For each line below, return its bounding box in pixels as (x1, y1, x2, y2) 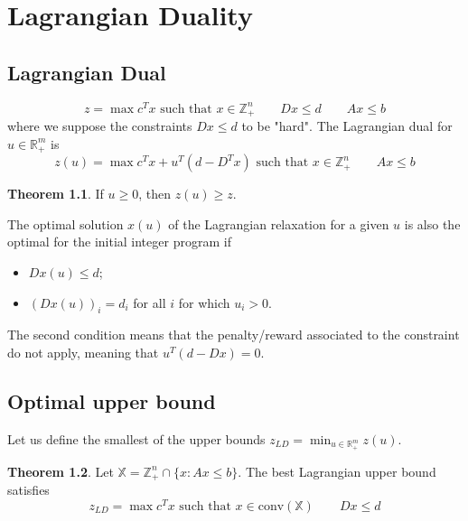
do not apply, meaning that (7, 342, 159, 361)
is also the (404, 214, 461, 233)
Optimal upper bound (7, 386, 216, 414)
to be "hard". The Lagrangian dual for (241, 116, 453, 135)
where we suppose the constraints (7, 116, 192, 135)
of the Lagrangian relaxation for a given (168, 214, 389, 233)
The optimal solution (7, 214, 124, 233)
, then (138, 184, 171, 203)
